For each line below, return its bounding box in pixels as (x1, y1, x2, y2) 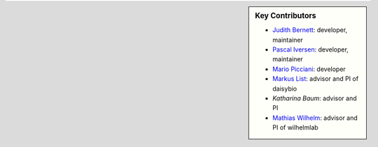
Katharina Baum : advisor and (272, 94, 357, 102)
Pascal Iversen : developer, (272, 45, 349, 54)
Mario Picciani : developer (272, 65, 346, 73)
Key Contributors (255, 11, 316, 20)
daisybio (272, 84, 297, 93)
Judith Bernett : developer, (272, 26, 348, 34)
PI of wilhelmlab (272, 123, 318, 132)
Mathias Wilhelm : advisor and (272, 114, 358, 122)
